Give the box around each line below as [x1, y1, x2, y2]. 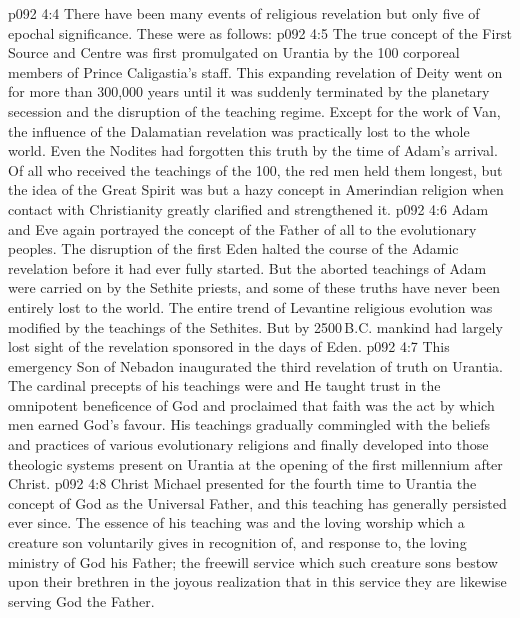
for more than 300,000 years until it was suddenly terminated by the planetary [8, 81, 490, 102]
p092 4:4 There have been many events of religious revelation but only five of [8, 3, 480, 23]
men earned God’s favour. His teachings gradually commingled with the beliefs [8, 414, 490, 435]
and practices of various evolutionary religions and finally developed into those [8, 434, 489, 455]
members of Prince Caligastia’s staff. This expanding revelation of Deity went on [8, 61, 503, 82]
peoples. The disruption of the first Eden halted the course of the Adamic [8, 238, 459, 259]
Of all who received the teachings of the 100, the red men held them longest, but [8, 159, 503, 180]
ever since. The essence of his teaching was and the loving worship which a [8, 512, 465, 533]
